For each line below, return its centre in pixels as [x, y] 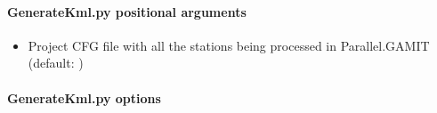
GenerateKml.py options [84, 97]
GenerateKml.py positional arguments [127, 11]
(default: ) [56, 63]
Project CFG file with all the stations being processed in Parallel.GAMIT [229, 45]
